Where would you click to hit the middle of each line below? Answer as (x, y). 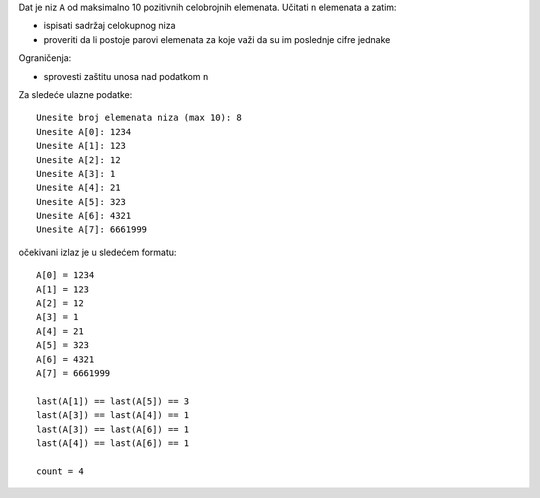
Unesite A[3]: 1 (76, 173)
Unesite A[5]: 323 (81, 201)
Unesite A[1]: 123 (81, 146)
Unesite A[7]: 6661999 (92, 229)
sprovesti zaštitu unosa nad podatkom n (126, 76)
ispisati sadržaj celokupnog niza (109, 26)
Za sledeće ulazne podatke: (75, 94)
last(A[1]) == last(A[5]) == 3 (113, 401)
